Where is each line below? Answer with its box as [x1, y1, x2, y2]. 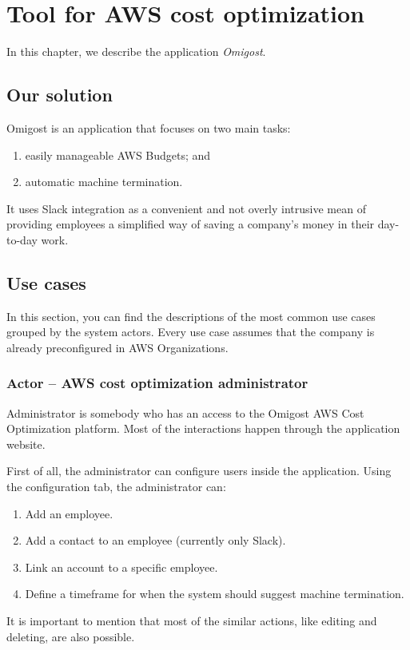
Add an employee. [25, 505, 113, 521]
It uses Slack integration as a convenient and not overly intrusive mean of [6, 200, 366, 216]
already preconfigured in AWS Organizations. [6, 339, 229, 355]
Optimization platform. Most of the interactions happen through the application [6, 420, 400, 437]
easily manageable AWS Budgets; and [25, 146, 211, 163]
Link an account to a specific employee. [25, 558, 218, 575]
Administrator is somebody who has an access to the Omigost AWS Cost [6, 404, 364, 421]
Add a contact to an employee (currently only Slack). [25, 532, 286, 549]
